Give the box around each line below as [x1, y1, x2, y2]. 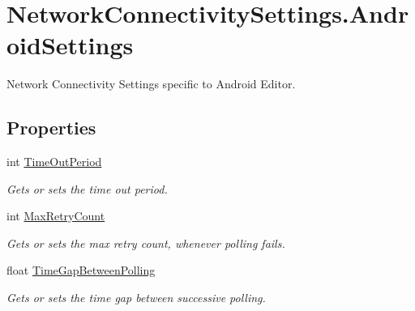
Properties [6, 115, 96, 140]
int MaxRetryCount [6, 207, 105, 224]
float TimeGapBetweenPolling [6, 262, 156, 279]
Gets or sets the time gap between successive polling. [6, 289, 266, 306]
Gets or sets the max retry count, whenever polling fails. [6, 234, 285, 251]
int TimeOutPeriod [6, 153, 102, 170]
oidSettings [6, 28, 134, 62]
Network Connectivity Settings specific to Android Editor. [6, 75, 296, 92]
